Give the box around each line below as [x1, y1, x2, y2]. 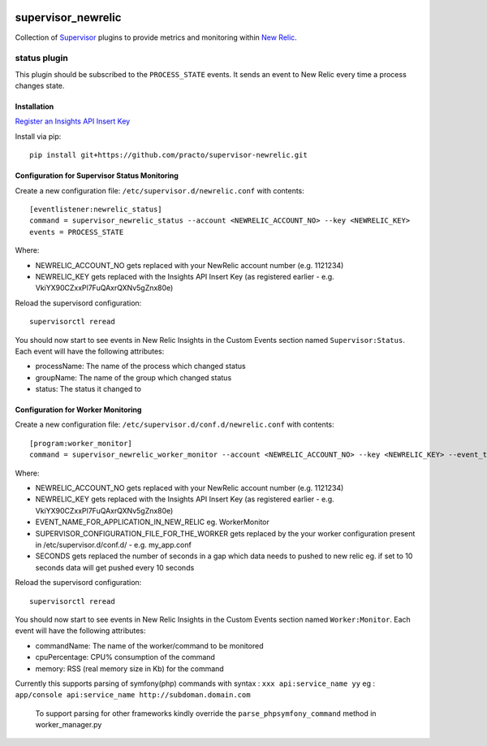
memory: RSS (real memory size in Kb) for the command [35, 663, 225, 674]
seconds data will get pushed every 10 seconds [35, 562, 195, 572]
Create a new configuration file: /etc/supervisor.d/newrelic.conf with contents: [15, 185, 304, 195]
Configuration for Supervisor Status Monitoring [15, 171, 179, 180]
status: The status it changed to [35, 384, 142, 394]
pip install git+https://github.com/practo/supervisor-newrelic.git [29, 150, 308, 160]
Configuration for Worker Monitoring [15, 405, 142, 414]
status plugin [15, 53, 68, 64]
